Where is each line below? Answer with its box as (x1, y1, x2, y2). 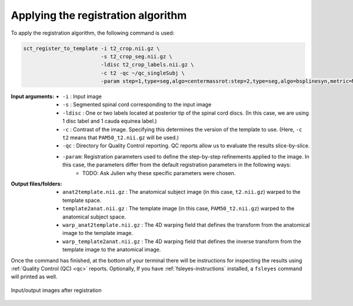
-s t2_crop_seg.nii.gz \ (101, 53, 173, 60)
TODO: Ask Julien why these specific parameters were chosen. (82, 169, 236, 176)
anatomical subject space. (62, 213, 126, 220)
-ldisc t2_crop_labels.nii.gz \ (101, 62, 194, 68)
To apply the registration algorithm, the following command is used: (11, 29, 175, 36)
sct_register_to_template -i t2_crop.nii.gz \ (23, 45, 160, 52)
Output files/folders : (11, 180, 62, 187)
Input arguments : (11, 93, 55, 100)
